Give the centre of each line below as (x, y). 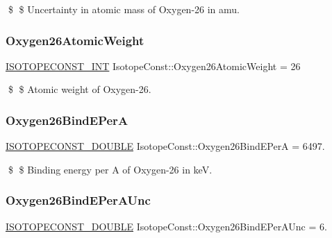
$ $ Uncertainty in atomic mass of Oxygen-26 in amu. (124, 9)
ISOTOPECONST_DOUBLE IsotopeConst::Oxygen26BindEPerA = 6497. (165, 146)
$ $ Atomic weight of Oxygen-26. (80, 89)
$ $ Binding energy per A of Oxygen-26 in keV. (110, 169)
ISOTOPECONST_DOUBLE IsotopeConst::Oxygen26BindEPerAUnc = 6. (166, 226)
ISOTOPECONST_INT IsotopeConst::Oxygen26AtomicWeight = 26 (153, 66)
